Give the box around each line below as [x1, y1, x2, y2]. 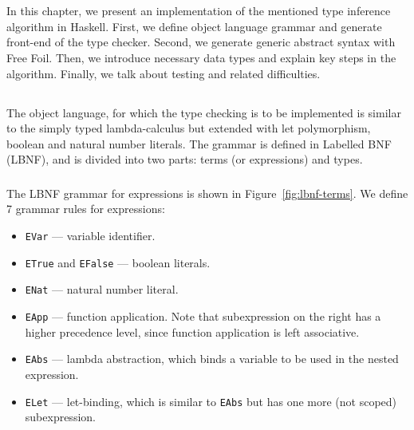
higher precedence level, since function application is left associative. [25, 323, 360, 340]
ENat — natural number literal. [25, 281, 179, 298]
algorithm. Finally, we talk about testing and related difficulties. [6, 65, 321, 81]
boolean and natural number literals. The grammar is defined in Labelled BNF [6, 135, 392, 152]
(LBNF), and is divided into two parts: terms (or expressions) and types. [6, 151, 363, 168]
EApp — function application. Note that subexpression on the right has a [25, 308, 381, 324]
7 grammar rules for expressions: [6, 200, 165, 217]
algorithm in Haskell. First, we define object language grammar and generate [6, 18, 382, 34]
